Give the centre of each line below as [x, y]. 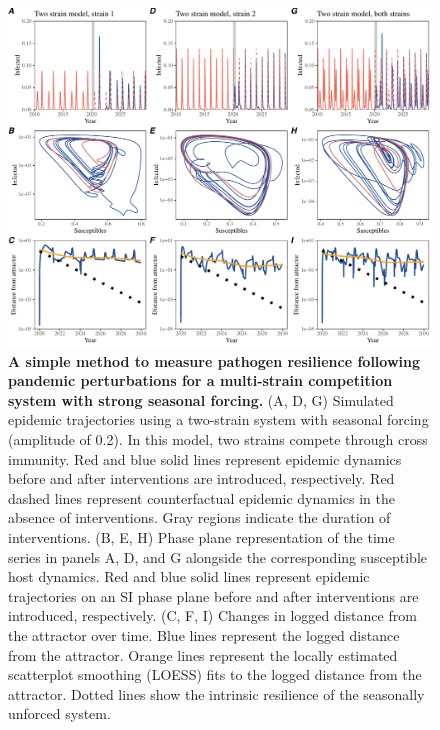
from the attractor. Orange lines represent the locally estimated [203, 654]
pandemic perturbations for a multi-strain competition [200, 380]
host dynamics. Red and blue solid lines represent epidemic [189, 576]
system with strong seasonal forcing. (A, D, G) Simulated [201, 399]
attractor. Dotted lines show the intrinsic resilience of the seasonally [216, 693]
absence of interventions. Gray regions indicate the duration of [199, 517]
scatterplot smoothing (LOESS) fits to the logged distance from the [215, 674]
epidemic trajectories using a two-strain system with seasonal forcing [218, 419]
